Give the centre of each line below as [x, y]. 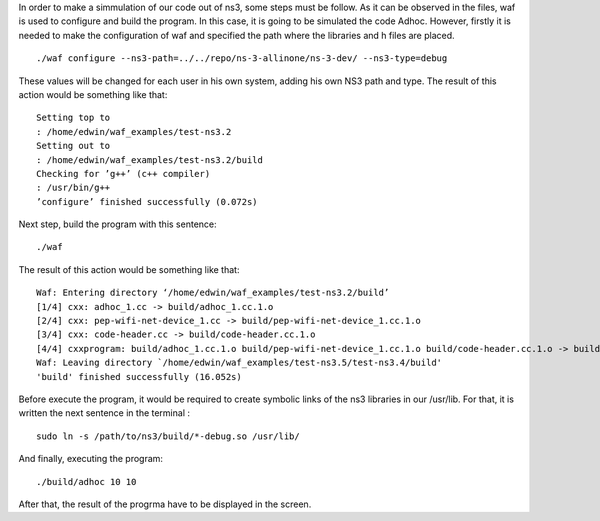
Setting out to [73, 146]
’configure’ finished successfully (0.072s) [147, 201]
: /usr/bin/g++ [73, 188]
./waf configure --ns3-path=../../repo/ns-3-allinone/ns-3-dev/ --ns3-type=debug [242, 58]
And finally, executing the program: [91, 459]
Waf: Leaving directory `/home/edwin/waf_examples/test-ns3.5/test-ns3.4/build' [239, 363]
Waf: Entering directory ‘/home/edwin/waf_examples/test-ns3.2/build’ [213, 293]
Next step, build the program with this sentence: [117, 224]
